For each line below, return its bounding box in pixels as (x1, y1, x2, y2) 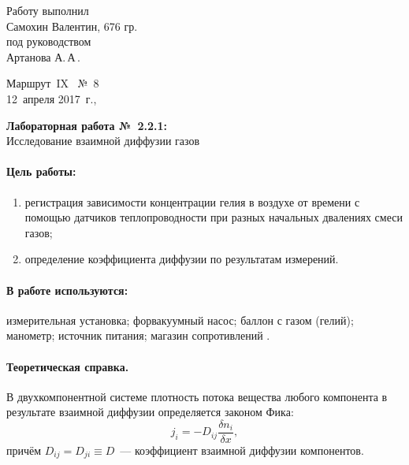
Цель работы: (6, 163, 76, 180)
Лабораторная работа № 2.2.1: (6, 117, 168, 133)
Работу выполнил (6, 2, 89, 18)
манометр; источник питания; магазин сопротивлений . (6, 327, 270, 344)
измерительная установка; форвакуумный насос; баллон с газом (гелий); (6, 311, 354, 328)
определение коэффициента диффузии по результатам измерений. (24, 251, 339, 267)
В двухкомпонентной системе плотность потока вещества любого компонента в (6, 388, 388, 404)
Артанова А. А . (6, 48, 80, 65)
